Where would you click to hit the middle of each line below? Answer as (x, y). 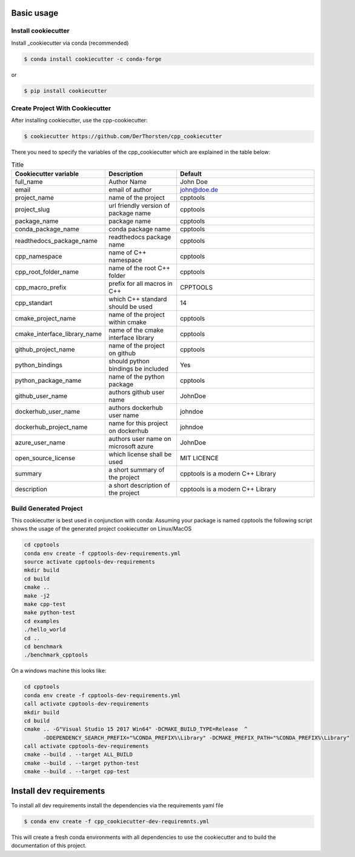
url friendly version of (139, 206)
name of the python (137, 377)
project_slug (32, 210)
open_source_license (45, 458)
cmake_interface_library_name (58, 334)
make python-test (50, 613)
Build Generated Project (47, 508)
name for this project (138, 423)
